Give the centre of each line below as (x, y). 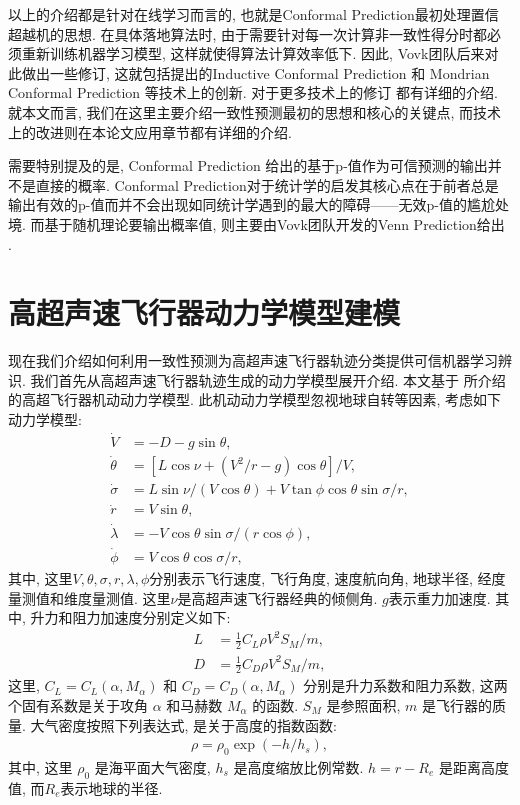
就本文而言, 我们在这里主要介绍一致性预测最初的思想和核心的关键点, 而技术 (255, 111)
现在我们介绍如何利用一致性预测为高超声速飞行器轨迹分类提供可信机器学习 (253, 360)
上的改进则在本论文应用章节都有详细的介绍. (150, 131)
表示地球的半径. (111, 787)
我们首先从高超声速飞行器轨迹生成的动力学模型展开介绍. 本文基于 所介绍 (268, 379)
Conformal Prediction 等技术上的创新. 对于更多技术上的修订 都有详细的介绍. (253, 92)
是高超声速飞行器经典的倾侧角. (277, 597)
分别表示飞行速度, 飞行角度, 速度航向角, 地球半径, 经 (320, 577)
